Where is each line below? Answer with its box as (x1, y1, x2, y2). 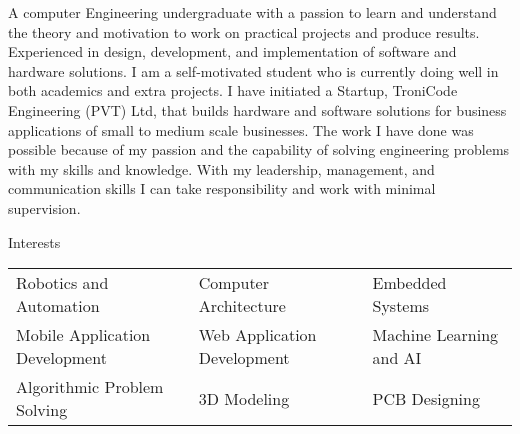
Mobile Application (16, 323, 151, 347)
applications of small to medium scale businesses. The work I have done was (8, 119, 474, 140)
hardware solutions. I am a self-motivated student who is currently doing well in (8, 60, 499, 81)
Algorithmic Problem (16, 375, 164, 399)
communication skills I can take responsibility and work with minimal (8, 178, 436, 199)
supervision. (8, 197, 81, 218)
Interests (8, 231, 61, 252)
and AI (372, 346, 422, 370)
